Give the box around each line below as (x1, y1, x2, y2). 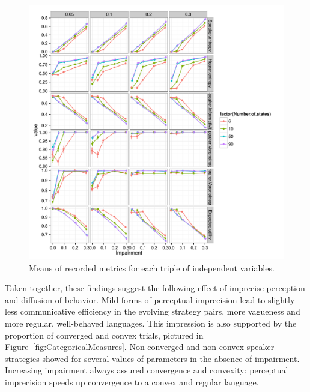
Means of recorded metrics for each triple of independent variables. (29, 261, 275, 274)
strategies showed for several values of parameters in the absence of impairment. (5, 352, 300, 364)
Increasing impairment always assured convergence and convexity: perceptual (5, 364, 288, 376)
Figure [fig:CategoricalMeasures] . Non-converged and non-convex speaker (5, 340, 275, 353)
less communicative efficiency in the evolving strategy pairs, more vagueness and (5, 305, 300, 318)
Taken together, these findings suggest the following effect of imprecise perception (5, 282, 305, 294)
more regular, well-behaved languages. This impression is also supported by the (5, 316, 297, 329)
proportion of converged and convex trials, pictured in (5, 328, 204, 341)
